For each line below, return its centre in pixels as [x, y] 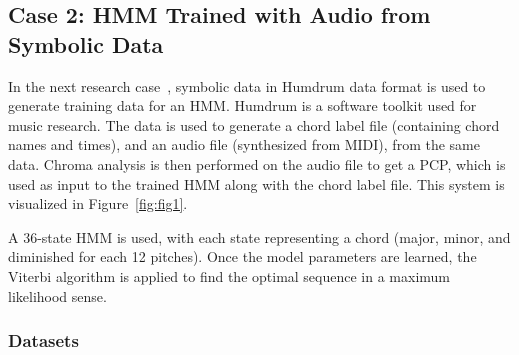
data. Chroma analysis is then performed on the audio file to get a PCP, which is [257, 163]
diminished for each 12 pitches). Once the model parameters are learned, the [242, 256]
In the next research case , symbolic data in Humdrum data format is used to [247, 85]
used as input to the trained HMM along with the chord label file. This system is [256, 183]
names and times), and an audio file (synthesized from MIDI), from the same [244, 144]
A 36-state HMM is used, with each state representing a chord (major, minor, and [259, 236]
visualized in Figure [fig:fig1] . [98, 203]
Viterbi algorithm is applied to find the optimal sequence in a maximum [229, 275]
